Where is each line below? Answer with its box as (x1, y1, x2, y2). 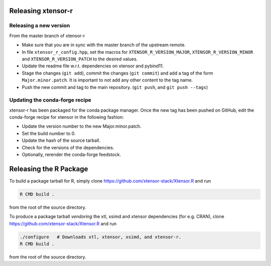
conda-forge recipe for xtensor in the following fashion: (9, 114, 124, 120)
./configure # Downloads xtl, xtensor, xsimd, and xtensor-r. (20, 234, 182, 240)
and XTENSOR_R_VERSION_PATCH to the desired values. (22, 56, 138, 62)
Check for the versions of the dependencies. (22, 144, 114, 150)
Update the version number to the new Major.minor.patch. (22, 123, 142, 129)
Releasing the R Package (9, 164, 88, 173)
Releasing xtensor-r (9, 7, 73, 15)
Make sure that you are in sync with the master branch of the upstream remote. (22, 42, 186, 48)
